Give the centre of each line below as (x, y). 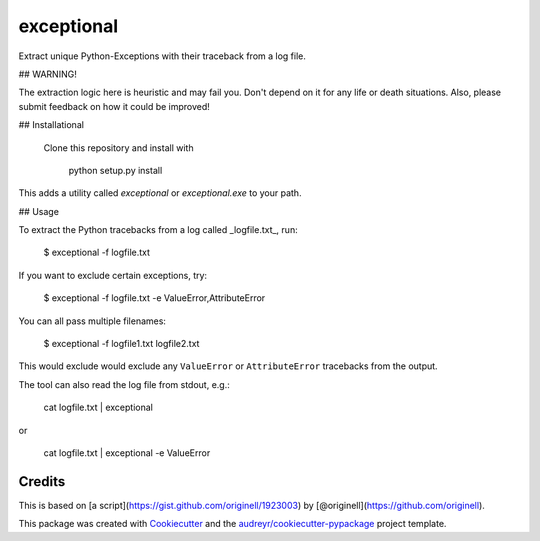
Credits (42, 481)
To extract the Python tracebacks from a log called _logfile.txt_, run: (158, 230)
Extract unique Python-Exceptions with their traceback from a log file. (162, 56)
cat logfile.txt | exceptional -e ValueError (127, 452)
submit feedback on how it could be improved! (114, 106)
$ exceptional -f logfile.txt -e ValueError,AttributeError (154, 298)
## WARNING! (47, 74)
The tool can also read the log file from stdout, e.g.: (124, 384)
